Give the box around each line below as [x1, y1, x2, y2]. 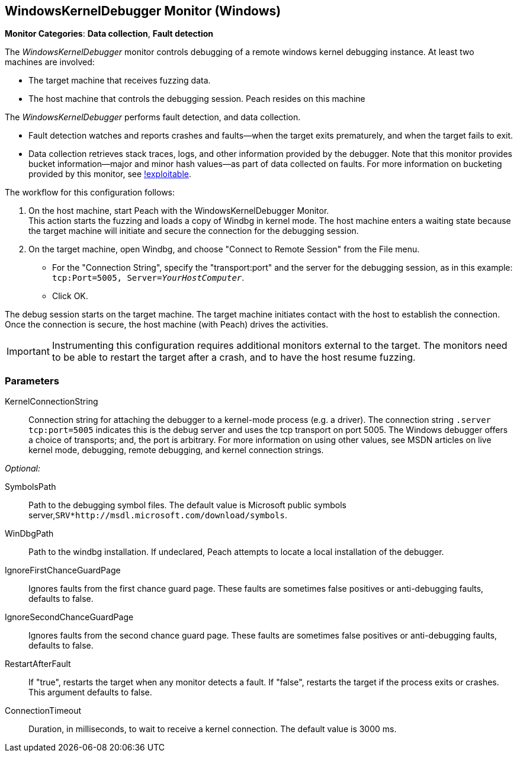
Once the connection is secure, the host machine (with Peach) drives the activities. [5, 319, 329, 330]
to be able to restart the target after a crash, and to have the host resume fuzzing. [52, 351, 416, 364]
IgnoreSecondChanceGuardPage [5, 612, 134, 623]
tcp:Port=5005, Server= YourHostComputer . [52, 272, 245, 283]
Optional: [5, 463, 40, 474]
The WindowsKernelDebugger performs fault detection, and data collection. [5, 112, 301, 123]
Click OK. [52, 291, 88, 301]
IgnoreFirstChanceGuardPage [5, 565, 121, 576]
